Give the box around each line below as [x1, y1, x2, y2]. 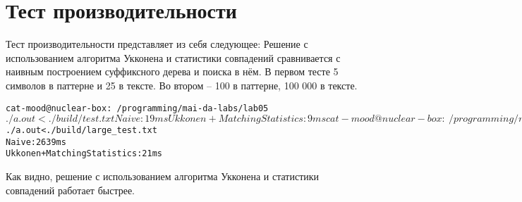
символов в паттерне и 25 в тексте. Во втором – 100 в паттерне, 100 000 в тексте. [6, 77, 358, 92]
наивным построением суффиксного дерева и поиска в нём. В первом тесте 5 [6, 64, 339, 79]
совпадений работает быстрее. [6, 182, 135, 197]
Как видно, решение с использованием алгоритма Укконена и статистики [6, 169, 320, 184]
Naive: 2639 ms [6, 137, 66, 147]
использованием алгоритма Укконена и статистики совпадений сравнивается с [6, 50, 341, 65]
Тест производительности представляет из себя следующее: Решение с [6, 37, 308, 51]
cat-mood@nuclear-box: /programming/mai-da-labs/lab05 [6, 103, 269, 113]
